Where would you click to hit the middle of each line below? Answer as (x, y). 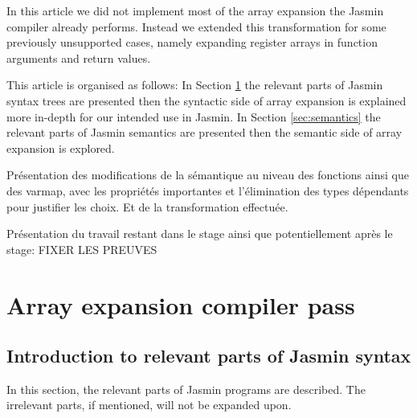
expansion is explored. (61, 148)
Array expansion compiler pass (181, 304)
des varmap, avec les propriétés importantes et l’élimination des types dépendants (208, 190)
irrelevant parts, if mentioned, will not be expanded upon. (149, 405)
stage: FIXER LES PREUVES (82, 249)
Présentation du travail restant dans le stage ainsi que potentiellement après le (200, 234)
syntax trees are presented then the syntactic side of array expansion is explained (206, 100)
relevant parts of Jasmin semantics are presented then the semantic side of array (204, 132)
